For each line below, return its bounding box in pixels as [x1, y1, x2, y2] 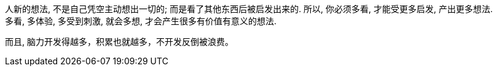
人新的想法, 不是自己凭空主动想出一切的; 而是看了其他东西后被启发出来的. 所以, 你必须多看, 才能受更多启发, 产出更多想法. [5, 4, 493, 14]
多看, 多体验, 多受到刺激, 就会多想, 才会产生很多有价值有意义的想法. [5, 16, 276, 26]
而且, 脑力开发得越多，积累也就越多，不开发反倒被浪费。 [5, 36, 233, 47]
